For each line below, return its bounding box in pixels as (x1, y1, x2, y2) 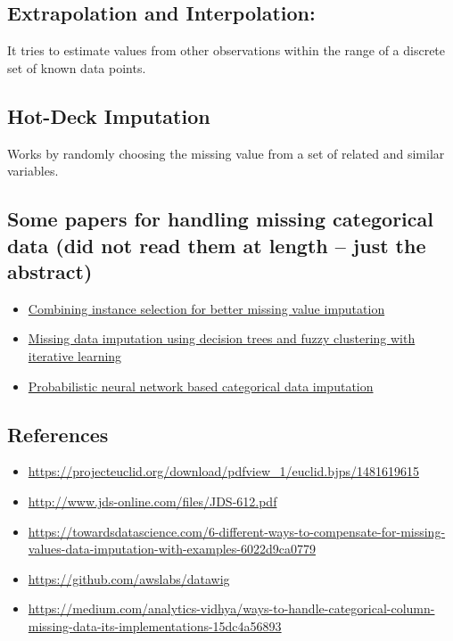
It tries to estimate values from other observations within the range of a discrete (7, 41, 446, 60)
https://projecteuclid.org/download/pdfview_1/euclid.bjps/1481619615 (28, 462, 420, 481)
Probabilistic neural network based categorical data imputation (28, 376, 374, 395)
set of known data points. (7, 58, 146, 77)
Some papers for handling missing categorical (7, 205, 433, 233)
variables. (7, 161, 59, 180)
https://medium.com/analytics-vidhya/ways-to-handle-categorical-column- (28, 599, 435, 618)
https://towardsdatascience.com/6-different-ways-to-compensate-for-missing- (28, 522, 446, 540)
